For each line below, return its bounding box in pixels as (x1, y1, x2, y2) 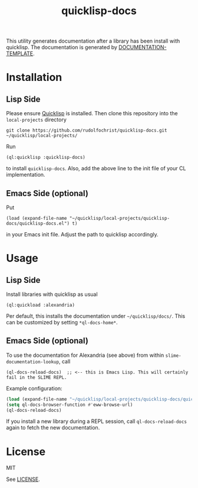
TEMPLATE (6, 50, 34, 57)
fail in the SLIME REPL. (6, 374, 67, 380)
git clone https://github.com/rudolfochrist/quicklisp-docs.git (6, 128, 167, 134)
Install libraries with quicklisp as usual (6, 291, 98, 298)
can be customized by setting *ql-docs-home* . (6, 319, 118, 326)
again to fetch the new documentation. (6, 424, 100, 431)
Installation (6, 71, 62, 84)
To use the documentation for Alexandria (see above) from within (6, 352, 164, 359)
